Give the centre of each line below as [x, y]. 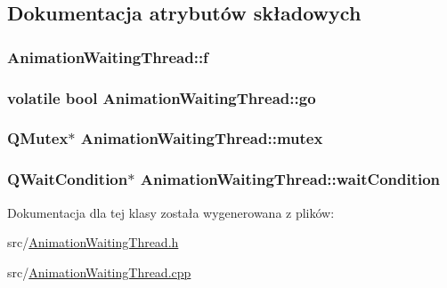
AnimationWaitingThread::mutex [202, 138]
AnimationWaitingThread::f [108, 56]
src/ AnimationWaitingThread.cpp [99, 272]
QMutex [38, 138]
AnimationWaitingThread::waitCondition [290, 179]
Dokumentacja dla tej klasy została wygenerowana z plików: [171, 212]
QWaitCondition [68, 179]
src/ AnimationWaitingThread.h [93, 242]
